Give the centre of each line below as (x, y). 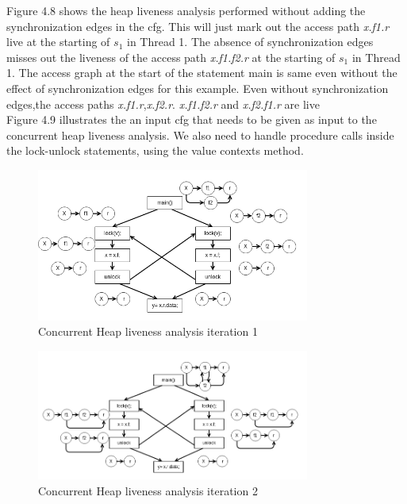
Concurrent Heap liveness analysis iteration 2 (148, 491)
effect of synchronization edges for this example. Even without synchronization (198, 88)
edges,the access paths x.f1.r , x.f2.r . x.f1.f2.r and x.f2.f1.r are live (163, 104)
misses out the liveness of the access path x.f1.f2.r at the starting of (171, 57)
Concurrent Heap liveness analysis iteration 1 (148, 331)
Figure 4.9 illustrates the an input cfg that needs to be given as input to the (192, 119)
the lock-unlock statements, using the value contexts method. (155, 150)
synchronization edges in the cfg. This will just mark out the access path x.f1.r (198, 26)
